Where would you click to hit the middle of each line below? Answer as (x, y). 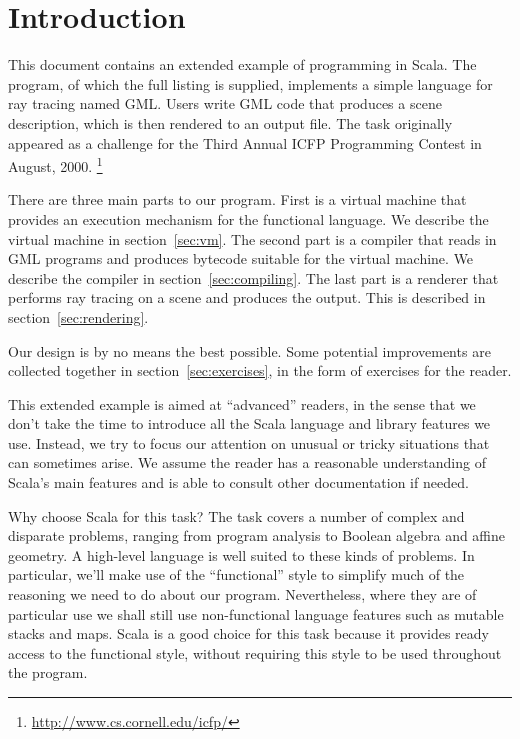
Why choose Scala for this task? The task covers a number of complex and (236, 515)
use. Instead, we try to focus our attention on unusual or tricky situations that (249, 442)
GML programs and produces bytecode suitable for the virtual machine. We (241, 258)
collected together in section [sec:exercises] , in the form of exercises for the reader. (260, 370)
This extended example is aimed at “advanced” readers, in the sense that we (242, 403)
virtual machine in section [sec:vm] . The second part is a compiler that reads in (252, 238)
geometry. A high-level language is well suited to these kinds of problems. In (241, 554)
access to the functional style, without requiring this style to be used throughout (255, 652)
